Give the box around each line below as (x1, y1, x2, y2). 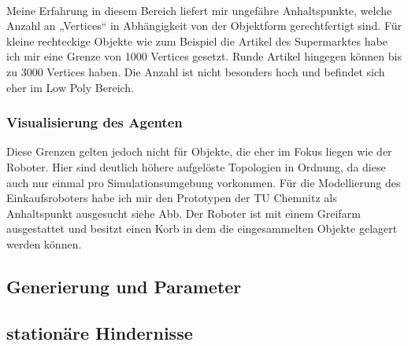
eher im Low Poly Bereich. (6, 79, 135, 95)
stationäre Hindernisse (6, 320, 193, 344)
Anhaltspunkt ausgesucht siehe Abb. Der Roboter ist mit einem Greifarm (6, 204, 361, 221)
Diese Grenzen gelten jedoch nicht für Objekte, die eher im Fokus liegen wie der (6, 143, 392, 160)
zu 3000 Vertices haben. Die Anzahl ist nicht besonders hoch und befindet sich (6, 63, 385, 79)
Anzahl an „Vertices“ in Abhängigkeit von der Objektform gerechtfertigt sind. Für (6, 17, 402, 34)
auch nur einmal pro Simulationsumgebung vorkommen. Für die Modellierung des (6, 174, 401, 190)
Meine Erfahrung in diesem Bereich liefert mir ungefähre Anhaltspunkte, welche (6, 2, 392, 18)
